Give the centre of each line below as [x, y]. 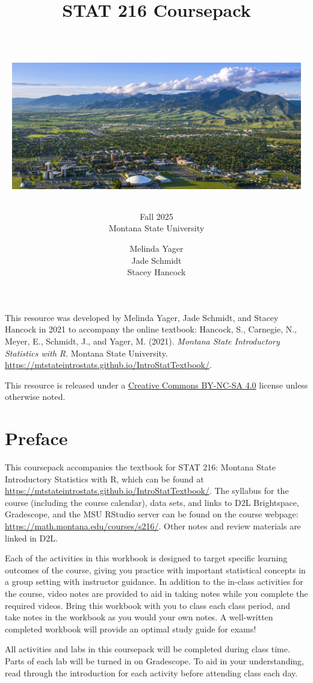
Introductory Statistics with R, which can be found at [104, 479]
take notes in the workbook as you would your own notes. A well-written [139, 617]
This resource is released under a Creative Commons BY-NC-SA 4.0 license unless [156, 385]
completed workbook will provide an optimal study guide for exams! [131, 628]
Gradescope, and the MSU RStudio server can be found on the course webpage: [152, 514]
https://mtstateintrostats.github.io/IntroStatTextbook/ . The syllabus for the [147, 491]
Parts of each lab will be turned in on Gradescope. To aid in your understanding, [154, 660]
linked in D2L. [31, 538]
